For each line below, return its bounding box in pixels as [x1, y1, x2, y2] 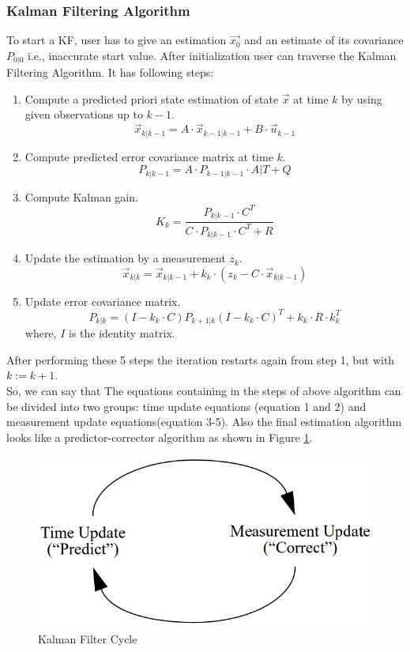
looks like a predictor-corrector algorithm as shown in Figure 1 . [6, 428, 313, 445]
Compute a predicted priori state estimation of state [24, 90, 279, 107]
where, [24, 325, 57, 341]
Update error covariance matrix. [24, 292, 181, 309]
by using [341, 90, 382, 107]
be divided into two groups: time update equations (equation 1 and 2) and [6, 398, 367, 414]
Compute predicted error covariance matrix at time [24, 148, 273, 164]
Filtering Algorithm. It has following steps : [6, 64, 214, 81]
